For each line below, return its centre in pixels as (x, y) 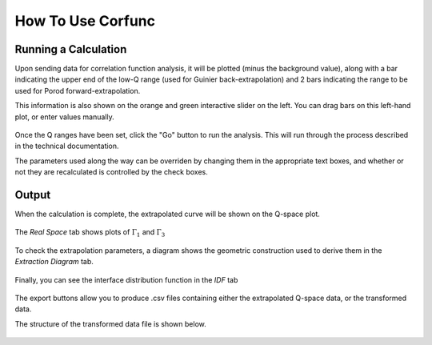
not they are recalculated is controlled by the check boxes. (111, 172)
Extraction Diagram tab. (54, 262)
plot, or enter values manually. (65, 117)
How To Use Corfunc (85, 21)
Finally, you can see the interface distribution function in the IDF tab (126, 279)
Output (33, 195)
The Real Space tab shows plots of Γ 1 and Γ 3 (90, 233)
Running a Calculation (71, 49)
